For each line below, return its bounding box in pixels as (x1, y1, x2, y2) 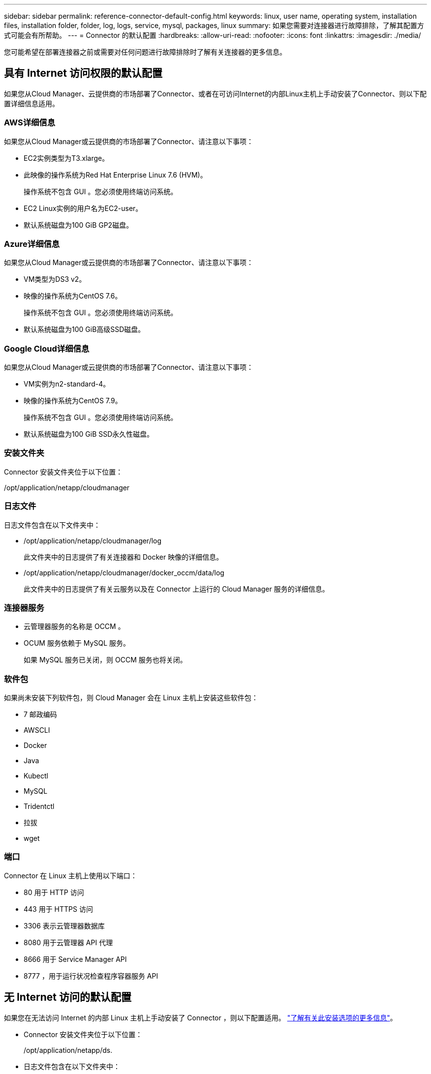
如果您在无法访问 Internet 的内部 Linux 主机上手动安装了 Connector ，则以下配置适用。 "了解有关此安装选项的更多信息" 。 (4, 1013, 397, 1022)
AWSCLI (24, 726, 50, 735)
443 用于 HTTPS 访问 (24, 904, 93, 913)
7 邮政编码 (24, 710, 57, 719)
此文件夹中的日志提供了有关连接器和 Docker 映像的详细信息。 (24, 552, 223, 561)
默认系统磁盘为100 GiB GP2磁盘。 (24, 220, 133, 229)
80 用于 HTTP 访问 (24, 888, 84, 896)
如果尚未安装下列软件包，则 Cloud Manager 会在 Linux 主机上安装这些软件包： (4, 693, 258, 702)
